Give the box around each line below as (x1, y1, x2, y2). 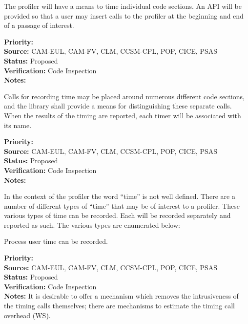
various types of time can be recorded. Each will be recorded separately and (4, 210, 231, 220)
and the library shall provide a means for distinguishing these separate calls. (4, 101, 232, 111)
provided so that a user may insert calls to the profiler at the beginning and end (4, 10, 244, 21)
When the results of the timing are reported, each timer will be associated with (4, 110, 241, 120)
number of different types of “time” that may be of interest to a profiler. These (4, 200, 240, 211)
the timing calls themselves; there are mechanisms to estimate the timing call (4, 301, 235, 311)
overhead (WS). (4, 310, 51, 320)
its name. (4, 120, 32, 130)
